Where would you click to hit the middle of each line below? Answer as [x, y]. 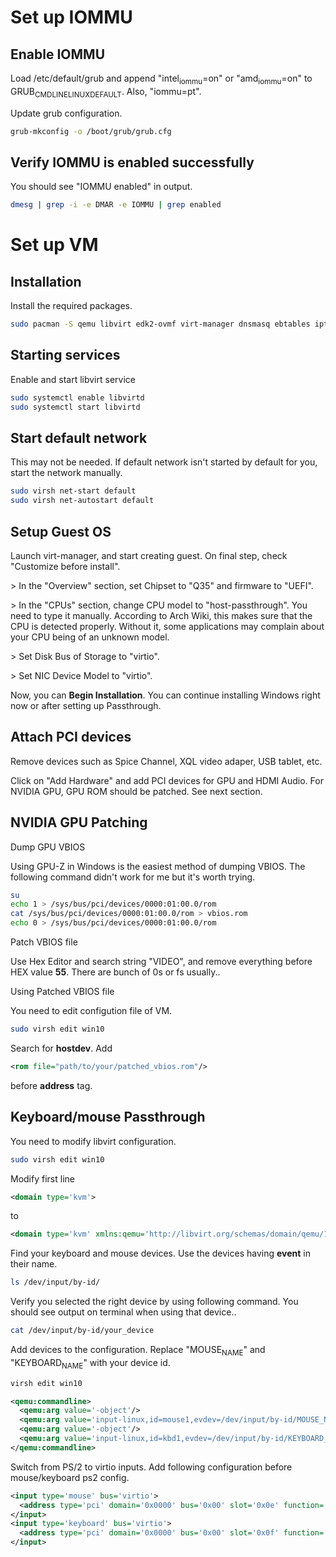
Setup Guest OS [61, 531]
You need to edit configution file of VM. [91, 1011]
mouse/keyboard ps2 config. [70, 1477]
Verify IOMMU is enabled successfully [132, 162]
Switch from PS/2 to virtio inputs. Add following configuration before [151, 1467]
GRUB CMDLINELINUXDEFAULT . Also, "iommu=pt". [106, 92]
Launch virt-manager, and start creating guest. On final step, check [149, 555]
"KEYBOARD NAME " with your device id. [90, 1363]
